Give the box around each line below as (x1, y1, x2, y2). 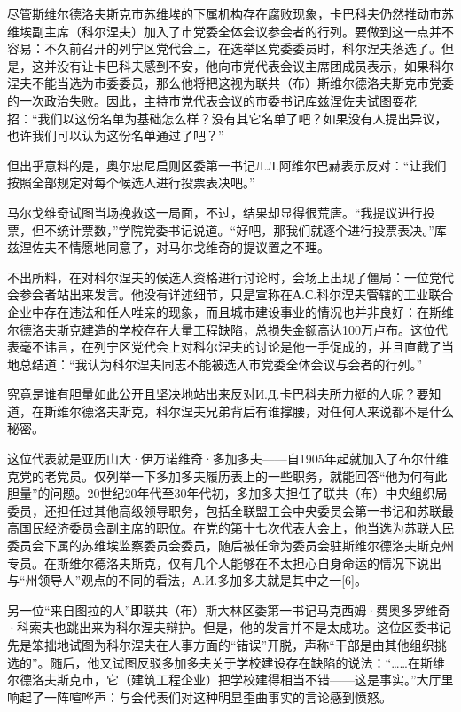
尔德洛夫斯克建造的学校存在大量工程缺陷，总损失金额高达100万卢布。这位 (7, 320, 435, 338)
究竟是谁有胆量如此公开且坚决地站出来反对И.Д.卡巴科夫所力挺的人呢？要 (7, 384, 429, 403)
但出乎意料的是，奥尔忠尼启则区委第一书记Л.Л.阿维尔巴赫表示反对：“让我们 (7, 155, 447, 174)
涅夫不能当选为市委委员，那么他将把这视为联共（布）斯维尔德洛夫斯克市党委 (7, 74, 454, 92)
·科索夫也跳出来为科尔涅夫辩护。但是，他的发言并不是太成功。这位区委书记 (7, 618, 451, 637)
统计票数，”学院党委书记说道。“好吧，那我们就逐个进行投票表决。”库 (56, 220, 447, 239)
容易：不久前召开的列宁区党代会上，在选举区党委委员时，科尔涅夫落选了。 (7, 39, 441, 58)
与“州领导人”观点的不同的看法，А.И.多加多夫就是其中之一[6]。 (7, 571, 368, 589)
